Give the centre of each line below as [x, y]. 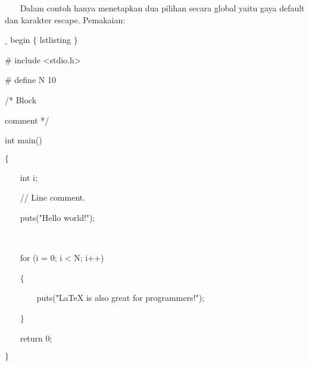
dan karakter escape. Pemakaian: [65, 19]
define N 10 [35, 80]
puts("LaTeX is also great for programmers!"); [121, 298]
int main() [24, 140]
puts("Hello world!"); [57, 217]
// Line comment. [53, 197]
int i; [29, 177]
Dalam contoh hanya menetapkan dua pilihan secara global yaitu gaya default [162, 8]
